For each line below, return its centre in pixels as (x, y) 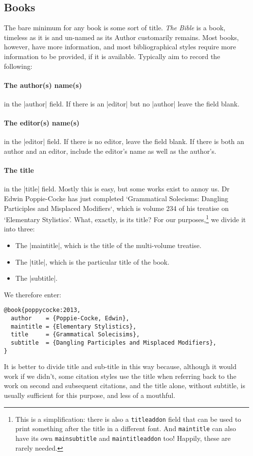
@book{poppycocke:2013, (42, 310)
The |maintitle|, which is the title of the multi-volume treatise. (108, 245)
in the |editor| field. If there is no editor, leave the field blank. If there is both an (124, 141)
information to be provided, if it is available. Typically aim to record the (112, 56)
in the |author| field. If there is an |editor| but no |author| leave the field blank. (122, 103)
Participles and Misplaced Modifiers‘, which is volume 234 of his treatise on (116, 208)
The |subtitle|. (36, 278)
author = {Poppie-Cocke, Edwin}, (70, 318)
